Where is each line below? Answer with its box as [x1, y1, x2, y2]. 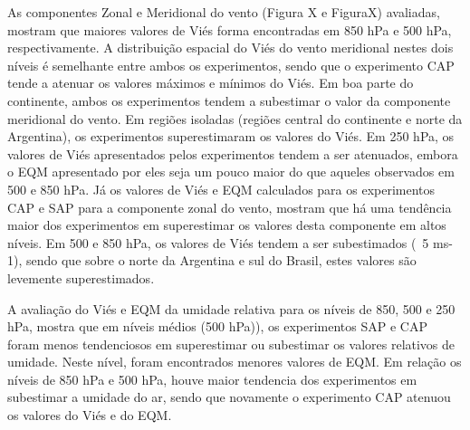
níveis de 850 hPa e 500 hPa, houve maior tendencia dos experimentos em [7, 369, 417, 388]
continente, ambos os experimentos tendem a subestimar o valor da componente [7, 91, 451, 110]
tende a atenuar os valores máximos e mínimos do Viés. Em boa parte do [7, 73, 414, 92]
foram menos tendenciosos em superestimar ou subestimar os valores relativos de [7, 334, 456, 353]
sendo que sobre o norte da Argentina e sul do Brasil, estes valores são [25, 251, 417, 270]
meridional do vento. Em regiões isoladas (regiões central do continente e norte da [7, 109, 463, 128]
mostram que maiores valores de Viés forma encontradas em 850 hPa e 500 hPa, [7, 20, 452, 39]
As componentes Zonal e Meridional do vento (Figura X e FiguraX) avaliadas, [7, 3, 440, 21]
